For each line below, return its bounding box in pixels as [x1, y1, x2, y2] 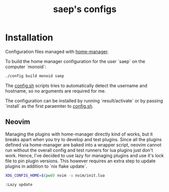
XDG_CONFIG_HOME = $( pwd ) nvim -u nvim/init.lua [5, 173, 105, 178]
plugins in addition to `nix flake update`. [5, 163, 87, 169]
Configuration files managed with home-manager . [5, 48, 109, 54]
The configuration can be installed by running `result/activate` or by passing [5, 97, 163, 104]
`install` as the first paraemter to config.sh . [5, 103, 94, 109]
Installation [5, 32, 53, 43]
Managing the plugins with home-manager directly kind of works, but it [5, 131, 153, 137]
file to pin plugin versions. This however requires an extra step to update [5, 158, 156, 164]
